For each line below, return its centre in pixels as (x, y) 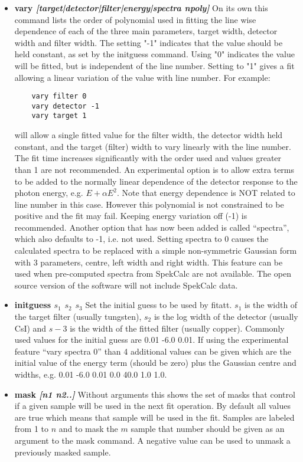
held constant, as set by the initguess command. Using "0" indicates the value (154, 54)
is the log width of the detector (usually (226, 317)
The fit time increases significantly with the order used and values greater (148, 158)
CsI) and (30, 328)
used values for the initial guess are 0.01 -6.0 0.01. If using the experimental (151, 340)
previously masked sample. (63, 452)
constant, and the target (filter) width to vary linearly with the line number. (153, 146)
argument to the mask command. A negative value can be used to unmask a (152, 440)
